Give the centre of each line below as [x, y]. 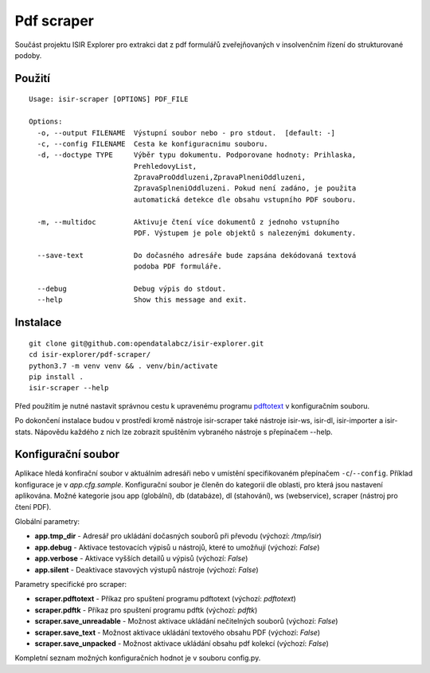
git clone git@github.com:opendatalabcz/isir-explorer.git [147, 343]
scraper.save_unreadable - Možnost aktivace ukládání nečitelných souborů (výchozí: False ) [186, 621]
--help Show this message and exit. [142, 300]
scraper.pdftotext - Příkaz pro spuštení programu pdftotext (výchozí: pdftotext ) [165, 599]
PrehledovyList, [165, 166]
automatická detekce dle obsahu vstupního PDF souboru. [245, 200]
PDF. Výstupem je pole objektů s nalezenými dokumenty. [245, 233]
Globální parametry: [47, 521]
